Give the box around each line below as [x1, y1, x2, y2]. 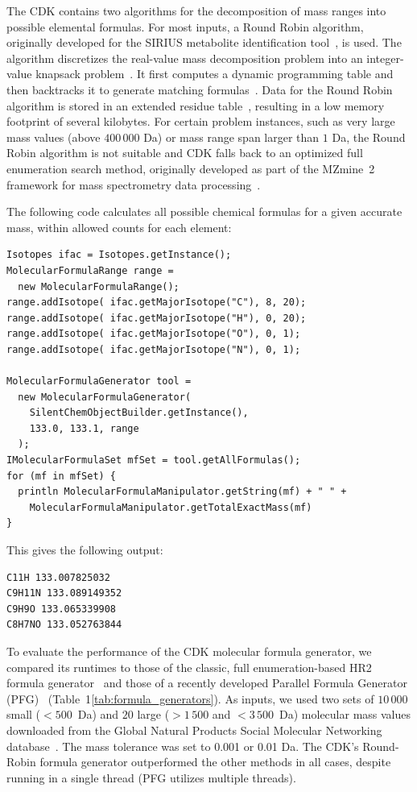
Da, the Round [332, 128, 406, 145]
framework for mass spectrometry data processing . [6, 176, 261, 193]
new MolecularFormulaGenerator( [18, 391, 192, 403]
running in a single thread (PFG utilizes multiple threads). [6, 769, 296, 786]
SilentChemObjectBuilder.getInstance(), [29, 407, 249, 419]
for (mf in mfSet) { [6, 470, 117, 482]
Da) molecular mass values [279, 706, 411, 723]
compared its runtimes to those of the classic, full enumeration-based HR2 [6, 658, 372, 675]
